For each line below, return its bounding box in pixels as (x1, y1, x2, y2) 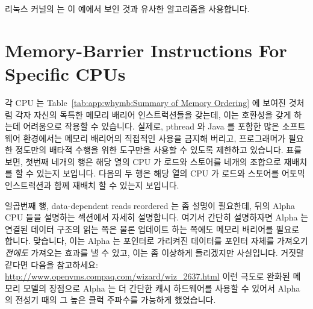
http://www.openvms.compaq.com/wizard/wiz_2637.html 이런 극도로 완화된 (5, 270, 290, 282)
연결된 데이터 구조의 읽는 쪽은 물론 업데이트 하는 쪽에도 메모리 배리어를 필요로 (5, 222, 300, 235)
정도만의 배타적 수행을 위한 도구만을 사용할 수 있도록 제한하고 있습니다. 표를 (15, 143, 302, 156)
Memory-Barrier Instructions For (5, 37, 287, 62)
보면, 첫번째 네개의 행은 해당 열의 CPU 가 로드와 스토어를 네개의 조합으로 (5, 155, 281, 167)
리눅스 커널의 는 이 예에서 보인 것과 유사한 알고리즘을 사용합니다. (5, 2, 250, 14)
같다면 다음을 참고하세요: (5, 258, 98, 270)
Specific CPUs (5, 61, 126, 86)
